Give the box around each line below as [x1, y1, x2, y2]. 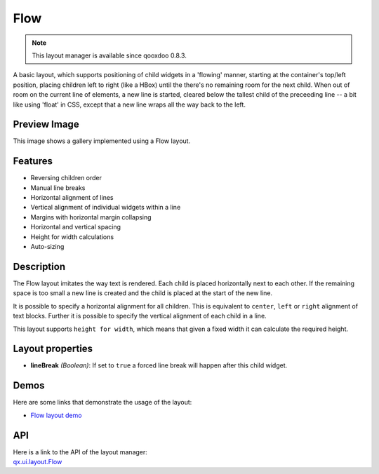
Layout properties [13, 343, 93, 355]
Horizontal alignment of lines [30, 194, 114, 202]
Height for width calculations [30, 232, 114, 241]
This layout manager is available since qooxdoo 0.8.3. [32, 51, 187, 60]
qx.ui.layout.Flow [13, 458, 62, 466]
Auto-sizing [30, 243, 65, 251]
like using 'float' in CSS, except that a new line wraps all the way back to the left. [13, 100, 246, 109]
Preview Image [13, 118, 80, 130]
